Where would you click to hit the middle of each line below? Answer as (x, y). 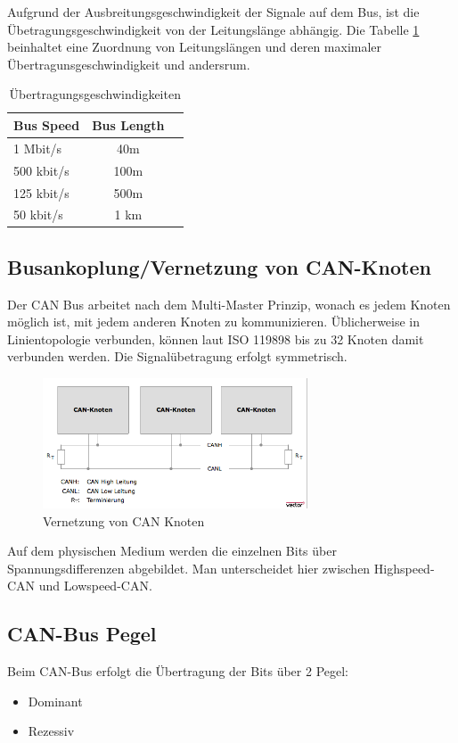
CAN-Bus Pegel (82, 634)
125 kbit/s (41, 192)
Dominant (55, 701)
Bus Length (128, 124)
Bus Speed (47, 124)
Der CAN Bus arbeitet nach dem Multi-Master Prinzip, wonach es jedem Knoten (229, 304)
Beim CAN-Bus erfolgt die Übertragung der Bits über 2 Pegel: (178, 671)
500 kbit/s (41, 170)
